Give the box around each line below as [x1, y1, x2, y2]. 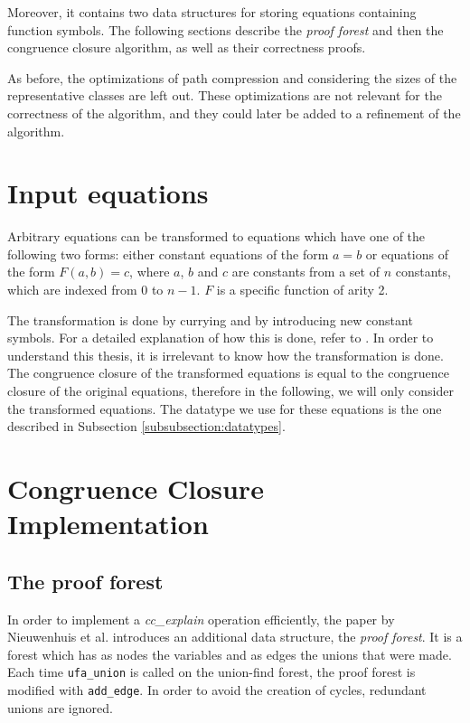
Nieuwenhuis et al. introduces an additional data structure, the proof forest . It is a [7, 627, 463, 646]
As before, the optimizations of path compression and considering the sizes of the [7, 68, 457, 87]
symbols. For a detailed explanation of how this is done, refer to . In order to [7, 328, 434, 347]
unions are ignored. [7, 698, 113, 717]
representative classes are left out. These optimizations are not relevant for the [7, 86, 442, 105]
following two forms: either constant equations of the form [7, 244, 329, 263]
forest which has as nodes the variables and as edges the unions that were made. [7, 644, 452, 663]
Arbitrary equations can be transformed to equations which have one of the [7, 227, 426, 246]
